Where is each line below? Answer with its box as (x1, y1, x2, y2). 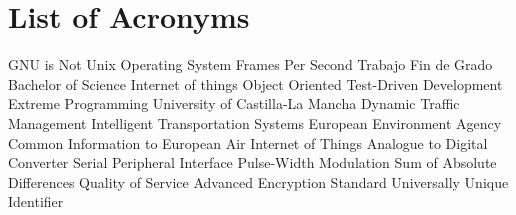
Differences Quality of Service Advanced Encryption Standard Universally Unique (8, 171, 509, 192)
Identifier (8, 191, 64, 212)
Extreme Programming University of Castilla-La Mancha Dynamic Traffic (8, 93, 460, 114)
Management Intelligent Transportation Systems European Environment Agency (8, 112, 502, 133)
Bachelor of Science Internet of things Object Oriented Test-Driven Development (8, 73, 503, 94)
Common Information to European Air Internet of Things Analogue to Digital (8, 132, 488, 153)
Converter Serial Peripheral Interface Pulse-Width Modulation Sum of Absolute (8, 152, 497, 173)
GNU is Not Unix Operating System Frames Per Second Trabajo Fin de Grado (8, 54, 493, 75)
